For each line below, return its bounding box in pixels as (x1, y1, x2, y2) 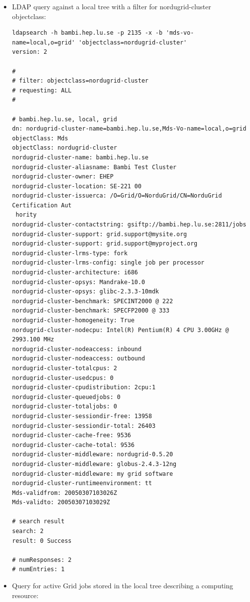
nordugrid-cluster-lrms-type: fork (12, 249, 128, 257)
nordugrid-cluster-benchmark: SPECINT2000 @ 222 (12, 297, 173, 305)
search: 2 (12, 528, 44, 535)
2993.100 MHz (12, 336, 54, 343)
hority (15, 211, 37, 219)
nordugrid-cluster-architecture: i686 (12, 269, 138, 276)
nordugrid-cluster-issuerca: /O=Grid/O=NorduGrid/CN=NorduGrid (12, 192, 222, 200)
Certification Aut (12, 201, 72, 209)
